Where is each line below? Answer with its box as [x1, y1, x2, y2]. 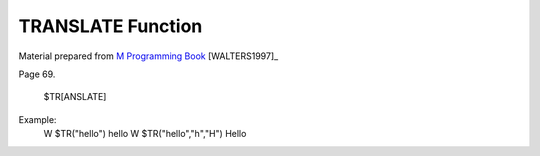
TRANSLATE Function [18, 15, 203, 37]
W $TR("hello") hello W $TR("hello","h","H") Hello [43, 128, 247, 140]
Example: [18, 113, 57, 125]
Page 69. [18, 68, 56, 80]
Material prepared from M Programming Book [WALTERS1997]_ [18, 50, 279, 62]
